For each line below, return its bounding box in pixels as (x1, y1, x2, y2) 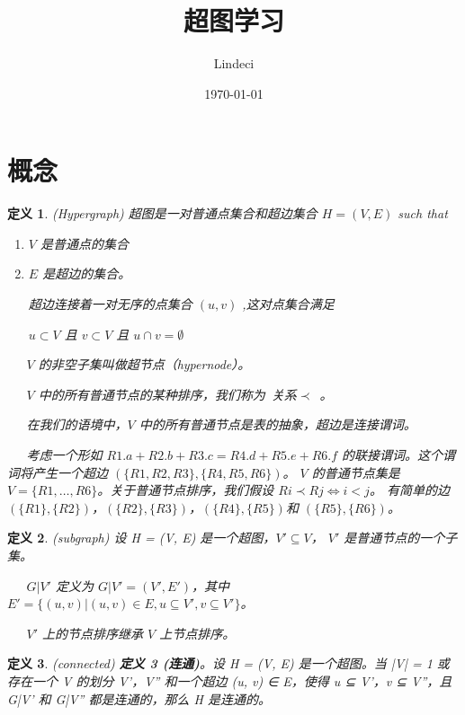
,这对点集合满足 (242, 295, 335, 313)
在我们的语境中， (26, 415, 128, 434)
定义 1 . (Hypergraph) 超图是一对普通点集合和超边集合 (7, 204, 317, 223)
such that (398, 204, 448, 223)
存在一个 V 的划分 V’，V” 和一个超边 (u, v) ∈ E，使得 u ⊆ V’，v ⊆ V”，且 (7, 671, 452, 690)
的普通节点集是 (311, 463, 400, 481)
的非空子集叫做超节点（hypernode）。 (38, 355, 251, 374)
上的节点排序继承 (42, 623, 144, 642)
